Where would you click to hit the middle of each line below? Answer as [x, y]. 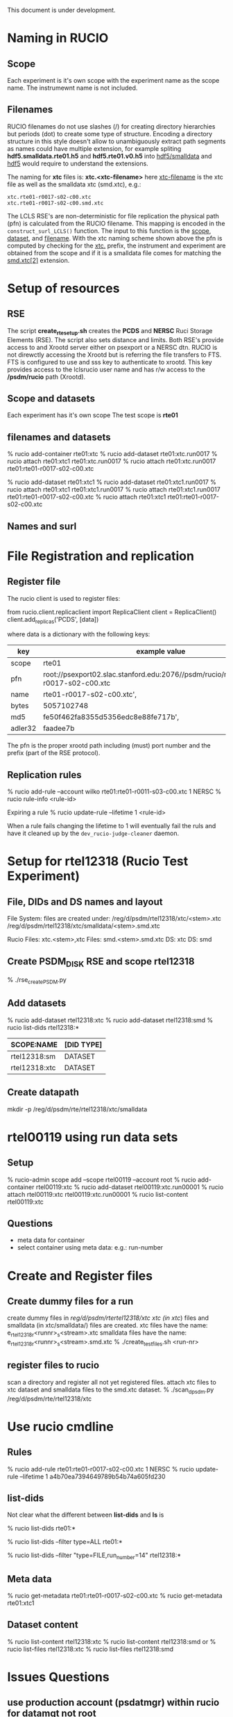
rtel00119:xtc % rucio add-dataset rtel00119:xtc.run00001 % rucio [130, 1187]
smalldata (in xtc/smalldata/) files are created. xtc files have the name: [107, 1325]
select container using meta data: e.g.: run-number [90, 1248]
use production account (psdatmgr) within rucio [113, 1703]
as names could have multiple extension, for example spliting [94, 148]
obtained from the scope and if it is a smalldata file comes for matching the [114, 252]
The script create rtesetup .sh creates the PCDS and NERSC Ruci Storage [110, 331]
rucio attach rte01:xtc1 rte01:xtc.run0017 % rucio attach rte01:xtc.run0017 [112, 461]
